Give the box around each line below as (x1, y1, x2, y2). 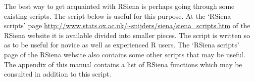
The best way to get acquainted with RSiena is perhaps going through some (4, 1, 235, 11)
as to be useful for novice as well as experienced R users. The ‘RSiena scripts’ (4, 40, 239, 50)
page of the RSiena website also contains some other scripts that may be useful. (4, 49, 246, 59)
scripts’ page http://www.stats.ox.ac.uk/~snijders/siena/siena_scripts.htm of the (4, 20, 251, 31)
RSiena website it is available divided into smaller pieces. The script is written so (4, 30, 250, 40)
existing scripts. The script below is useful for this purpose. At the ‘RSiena (4, 10, 231, 21)
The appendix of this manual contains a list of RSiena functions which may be (4, 59, 242, 69)
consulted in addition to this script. (4, 69, 111, 79)
